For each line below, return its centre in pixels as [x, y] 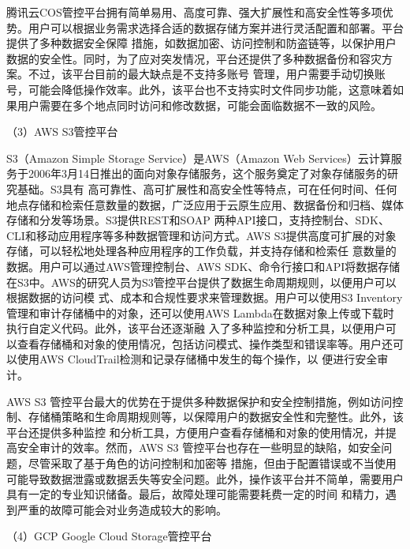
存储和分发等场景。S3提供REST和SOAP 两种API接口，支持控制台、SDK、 [198, 220]
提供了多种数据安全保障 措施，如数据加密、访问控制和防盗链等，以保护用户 [201, 43]
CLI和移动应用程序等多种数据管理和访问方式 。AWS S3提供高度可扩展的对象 [201, 235]
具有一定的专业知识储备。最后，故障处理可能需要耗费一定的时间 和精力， [196, 494]
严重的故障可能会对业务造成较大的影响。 [122, 509]
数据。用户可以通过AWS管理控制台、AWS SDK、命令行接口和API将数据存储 [203, 266]
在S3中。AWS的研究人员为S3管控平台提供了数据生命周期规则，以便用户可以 [201, 282]
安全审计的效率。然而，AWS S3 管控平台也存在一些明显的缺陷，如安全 [199, 447]
